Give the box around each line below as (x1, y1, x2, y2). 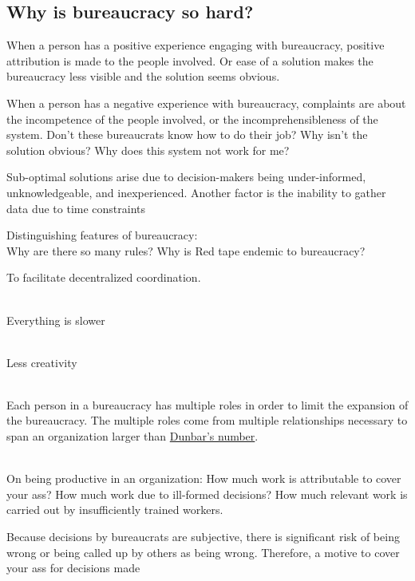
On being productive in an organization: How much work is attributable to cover (6, 470, 401, 487)
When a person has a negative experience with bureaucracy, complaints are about (6, 94, 406, 111)
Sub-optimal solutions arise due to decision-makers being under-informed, (6, 168, 366, 185)
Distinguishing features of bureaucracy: (6, 227, 198, 243)
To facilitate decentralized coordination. (6, 269, 201, 286)
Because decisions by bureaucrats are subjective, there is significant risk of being (6, 528, 400, 545)
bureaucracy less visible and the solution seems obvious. (6, 68, 280, 85)
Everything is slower (6, 311, 105, 328)
